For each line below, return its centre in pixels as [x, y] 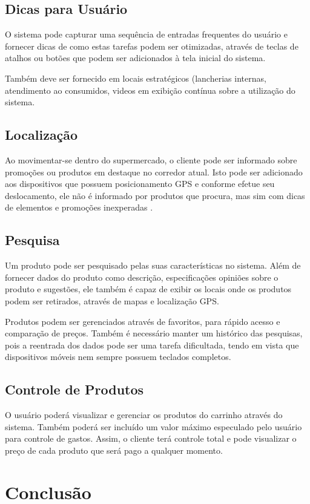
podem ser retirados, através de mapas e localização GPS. [112, 300]
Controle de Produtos [74, 389]
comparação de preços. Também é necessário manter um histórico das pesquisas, [154, 333]
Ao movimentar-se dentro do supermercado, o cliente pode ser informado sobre [151, 159]
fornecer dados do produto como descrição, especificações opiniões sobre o [142, 277]
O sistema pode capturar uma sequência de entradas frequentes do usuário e [146, 34]
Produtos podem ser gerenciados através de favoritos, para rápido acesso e [143, 321]
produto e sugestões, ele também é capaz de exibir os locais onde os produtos [148, 289]
